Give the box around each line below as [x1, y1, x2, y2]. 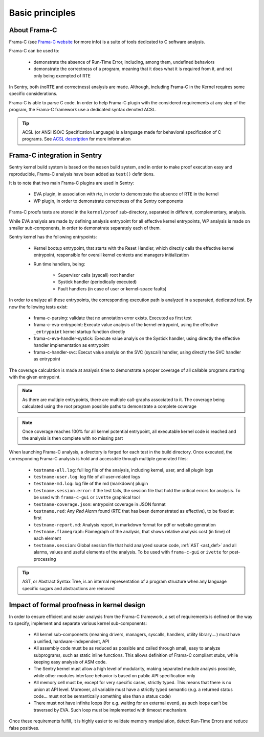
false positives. [9, 725, 40, 731]
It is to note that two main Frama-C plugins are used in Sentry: [9, 180, 134, 186]
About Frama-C [9, 26, 57, 34]
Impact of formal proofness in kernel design [9, 600, 146, 609]
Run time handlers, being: [33, 261, 86, 267]
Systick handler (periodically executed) [58, 279, 137, 285]
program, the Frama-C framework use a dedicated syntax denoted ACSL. [9, 107, 156, 113]
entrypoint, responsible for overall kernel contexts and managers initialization [33, 252, 189, 258]
